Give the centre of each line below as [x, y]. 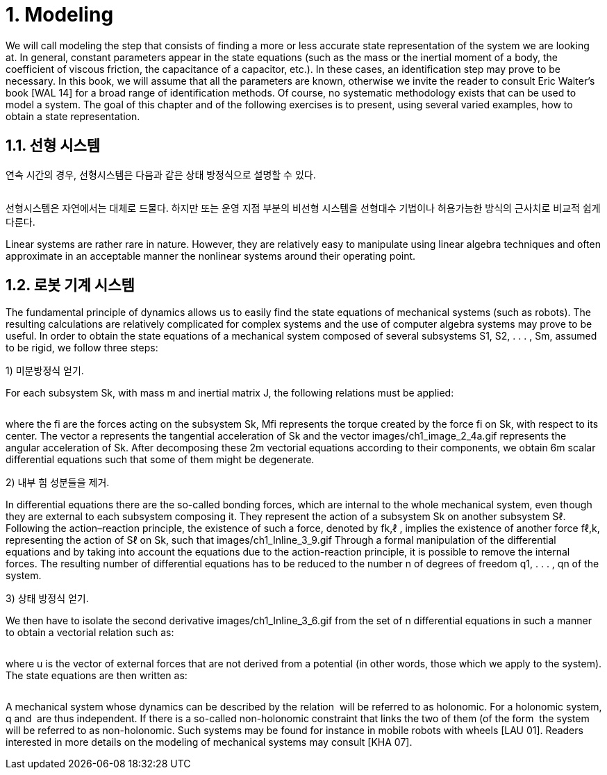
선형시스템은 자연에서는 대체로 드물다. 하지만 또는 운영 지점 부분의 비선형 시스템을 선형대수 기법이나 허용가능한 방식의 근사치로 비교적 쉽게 [303, 208]
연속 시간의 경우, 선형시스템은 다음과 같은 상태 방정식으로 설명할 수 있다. [161, 174]
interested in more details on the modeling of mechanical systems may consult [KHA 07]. [209, 742]
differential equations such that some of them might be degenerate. [160, 460]
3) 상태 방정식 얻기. [47, 599]
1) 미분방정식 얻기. [45, 371]
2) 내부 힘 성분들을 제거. [58, 483]
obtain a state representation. [73, 116]
